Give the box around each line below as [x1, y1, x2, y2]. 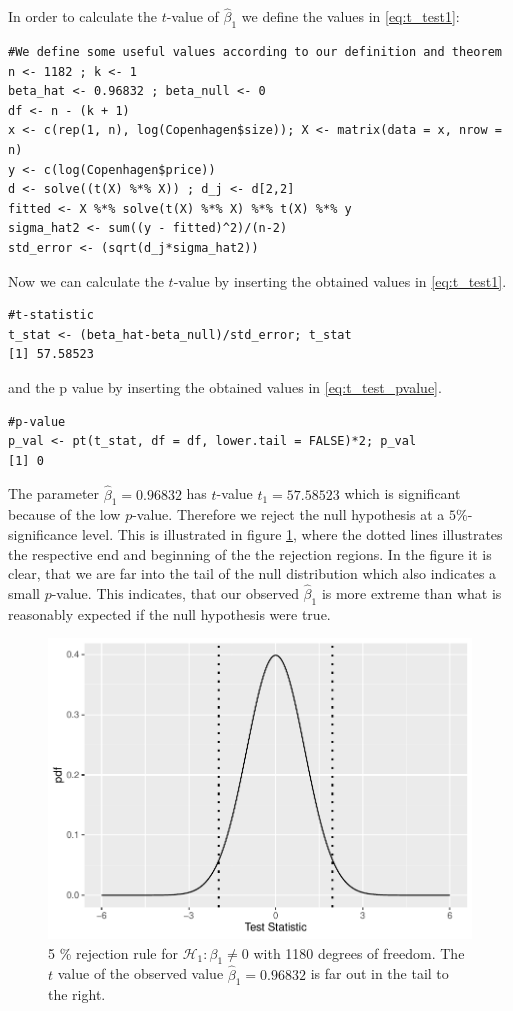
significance [8, 523, 78, 544]
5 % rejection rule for [48, 942, 179, 963]
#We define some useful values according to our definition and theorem [8, 45, 502, 60]
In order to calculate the [8, 6, 158, 27]
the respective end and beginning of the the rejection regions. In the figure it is [8, 543, 492, 564]
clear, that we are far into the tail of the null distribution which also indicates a [8, 563, 497, 584]
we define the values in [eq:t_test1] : [241, 6, 460, 27]
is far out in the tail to [310, 963, 449, 984]
